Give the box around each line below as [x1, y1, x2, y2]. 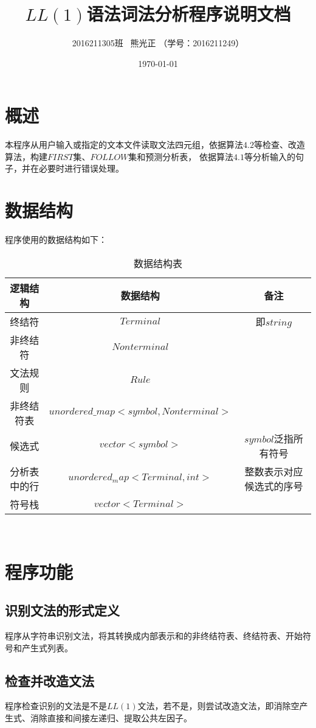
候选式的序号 [244, 478, 303, 493]
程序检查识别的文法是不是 [5, 699, 107, 712]
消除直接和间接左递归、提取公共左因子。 [30, 711, 192, 724]
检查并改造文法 [5, 671, 94, 690]
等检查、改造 [253, 138, 305, 151]
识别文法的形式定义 [5, 601, 120, 620]
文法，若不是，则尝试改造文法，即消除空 [137, 699, 300, 712]
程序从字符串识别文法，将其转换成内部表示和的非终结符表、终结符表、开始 [5, 629, 303, 642]
